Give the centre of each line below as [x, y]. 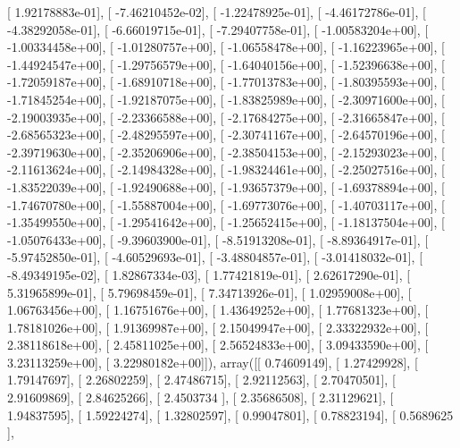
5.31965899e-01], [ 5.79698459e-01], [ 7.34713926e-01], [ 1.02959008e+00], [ [209, 292]
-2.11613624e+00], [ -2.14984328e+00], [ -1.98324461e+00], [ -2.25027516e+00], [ [226, 169]
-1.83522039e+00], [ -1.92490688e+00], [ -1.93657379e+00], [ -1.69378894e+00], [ [226, 186]
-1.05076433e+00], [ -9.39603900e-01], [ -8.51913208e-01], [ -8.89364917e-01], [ [218, 239]
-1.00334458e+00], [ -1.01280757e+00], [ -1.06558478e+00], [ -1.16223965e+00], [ [226, 47]
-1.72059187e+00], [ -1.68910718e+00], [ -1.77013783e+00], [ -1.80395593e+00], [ [226, 82]
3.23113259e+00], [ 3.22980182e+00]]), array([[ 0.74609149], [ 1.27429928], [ [213, 362]
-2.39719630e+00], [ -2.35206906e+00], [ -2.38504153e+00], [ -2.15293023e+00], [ [226, 152]
